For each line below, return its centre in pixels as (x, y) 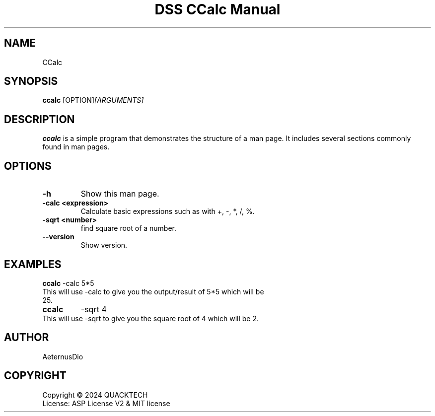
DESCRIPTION (39, 119)
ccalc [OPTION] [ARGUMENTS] (93, 100)
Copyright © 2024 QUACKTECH (95, 395)
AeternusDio (63, 356)
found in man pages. (76, 147)
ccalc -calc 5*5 (68, 283)
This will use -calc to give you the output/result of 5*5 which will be (153, 291)
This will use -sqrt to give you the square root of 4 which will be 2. (151, 318)
